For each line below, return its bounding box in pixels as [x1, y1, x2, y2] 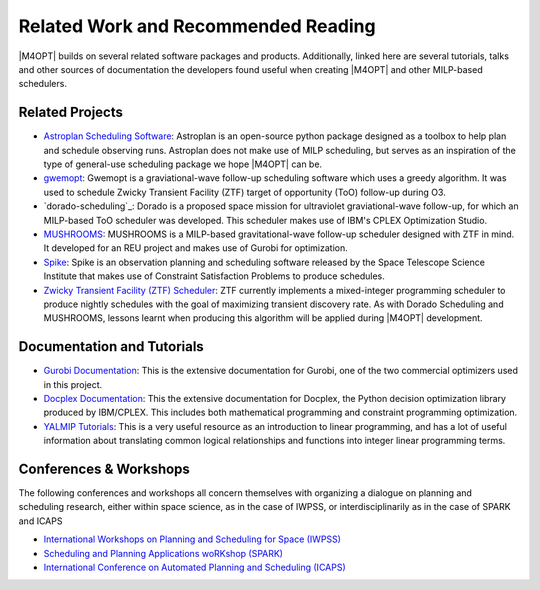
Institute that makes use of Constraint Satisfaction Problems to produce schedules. [43, 270, 385, 282]
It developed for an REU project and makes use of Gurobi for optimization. [43, 242, 349, 254]
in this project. [43, 378, 103, 390]
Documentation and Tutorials [18, 338, 204, 355]
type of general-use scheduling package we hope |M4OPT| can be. [43, 158, 323, 170]
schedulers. [18, 78, 67, 90]
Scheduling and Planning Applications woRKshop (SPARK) [43, 547, 284, 559]
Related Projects [18, 104, 124, 121]
